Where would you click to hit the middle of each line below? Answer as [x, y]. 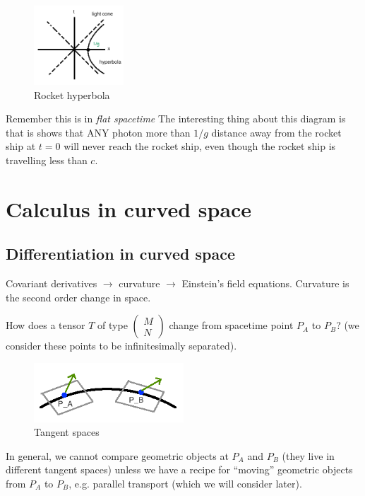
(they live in [308, 455]
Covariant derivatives [52, 283]
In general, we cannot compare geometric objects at [117, 455]
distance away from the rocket [276, 132]
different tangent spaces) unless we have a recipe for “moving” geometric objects [179, 469]
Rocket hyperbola [72, 94]
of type [113, 325]
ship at [21, 146]
